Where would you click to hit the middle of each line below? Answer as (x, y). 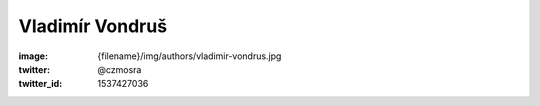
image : (33, 56)
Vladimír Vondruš (93, 26)
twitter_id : (40, 84)
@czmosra (119, 69)
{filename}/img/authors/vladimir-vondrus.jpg (189, 56)
